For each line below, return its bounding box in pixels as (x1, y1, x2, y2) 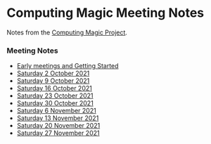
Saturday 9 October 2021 (16, 77, 90, 85)
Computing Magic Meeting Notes (6, 5, 205, 21)
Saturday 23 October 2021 (16, 91, 94, 100)
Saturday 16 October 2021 (16, 84, 92, 93)
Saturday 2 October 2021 (16, 69, 90, 78)
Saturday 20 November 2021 (16, 122, 101, 130)
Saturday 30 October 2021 (16, 99, 94, 107)
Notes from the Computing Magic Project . (6, 28, 128, 37)
